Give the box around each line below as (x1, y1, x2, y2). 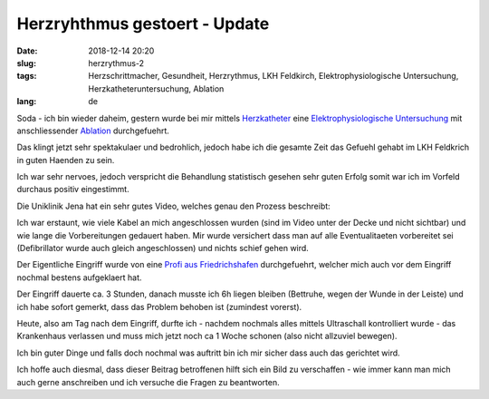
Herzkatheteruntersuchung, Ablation (88, 83, 225, 94)
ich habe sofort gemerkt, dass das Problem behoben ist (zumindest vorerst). (16, 301, 302, 312)
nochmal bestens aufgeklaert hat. (16, 272, 142, 283)
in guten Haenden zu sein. (16, 154, 115, 165)
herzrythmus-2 (88, 57, 145, 68)
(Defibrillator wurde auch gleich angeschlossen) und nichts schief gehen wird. (16, 243, 310, 254)
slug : (16, 57, 36, 68)
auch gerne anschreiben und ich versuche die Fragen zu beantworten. (16, 376, 280, 387)
